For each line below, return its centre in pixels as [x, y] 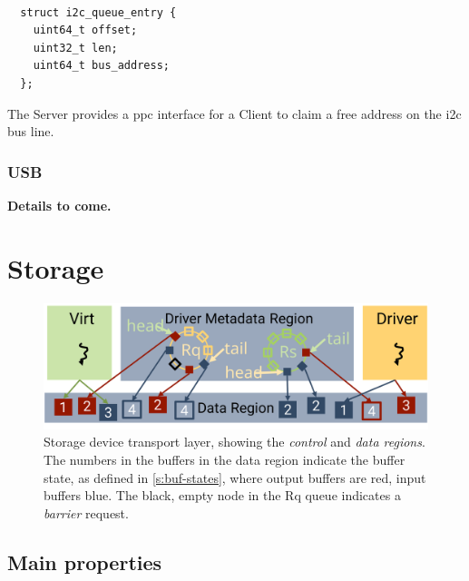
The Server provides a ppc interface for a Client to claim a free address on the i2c [234, 113]
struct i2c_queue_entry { [98, 12]
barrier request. [86, 512]
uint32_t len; [75, 48]
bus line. [31, 131]
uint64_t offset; [85, 30]
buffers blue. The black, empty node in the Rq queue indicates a [222, 495]
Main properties [85, 561]
